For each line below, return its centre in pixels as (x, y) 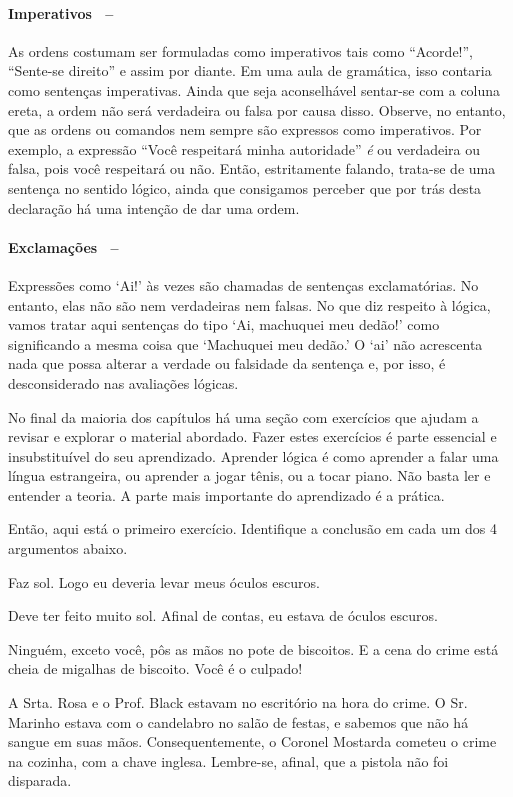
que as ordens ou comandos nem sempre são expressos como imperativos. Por (245, 129)
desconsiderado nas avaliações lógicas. (123, 382)
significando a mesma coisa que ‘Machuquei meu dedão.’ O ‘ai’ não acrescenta (245, 343)
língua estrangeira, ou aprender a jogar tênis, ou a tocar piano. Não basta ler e (249, 475)
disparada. (40, 780)
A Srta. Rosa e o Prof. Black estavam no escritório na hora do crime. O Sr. (238, 702)
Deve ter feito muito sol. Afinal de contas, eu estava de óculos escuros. (223, 615)
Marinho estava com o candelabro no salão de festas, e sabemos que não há (238, 721)
